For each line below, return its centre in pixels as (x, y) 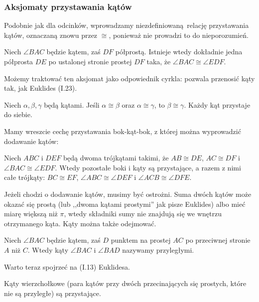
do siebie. (18, 114)
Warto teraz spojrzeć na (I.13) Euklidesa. (67, 266)
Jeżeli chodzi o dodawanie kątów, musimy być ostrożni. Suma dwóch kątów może (128, 194)
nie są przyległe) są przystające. (53, 293)
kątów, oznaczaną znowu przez (51, 35)
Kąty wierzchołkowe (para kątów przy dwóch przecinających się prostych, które (125, 283)
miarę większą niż (31, 214)
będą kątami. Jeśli (72, 104)
